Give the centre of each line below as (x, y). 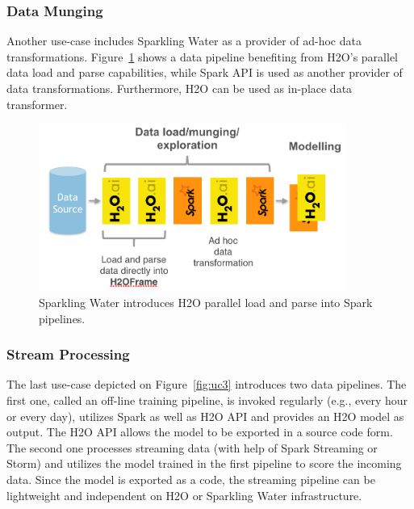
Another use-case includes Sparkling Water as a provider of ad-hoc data (184, 41)
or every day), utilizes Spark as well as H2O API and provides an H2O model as (205, 416)
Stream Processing (68, 354)
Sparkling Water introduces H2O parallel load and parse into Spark (206, 302)
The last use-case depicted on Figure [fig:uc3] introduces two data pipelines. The (207, 384)
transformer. (37, 104)
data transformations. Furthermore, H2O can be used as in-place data (180, 88)
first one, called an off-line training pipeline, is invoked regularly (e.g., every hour (207, 400)
